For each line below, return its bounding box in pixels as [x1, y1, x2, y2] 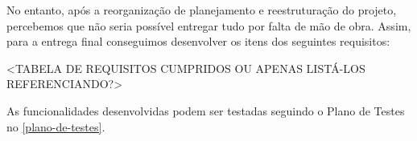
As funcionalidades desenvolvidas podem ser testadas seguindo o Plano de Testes [6, 102, 405, 119]
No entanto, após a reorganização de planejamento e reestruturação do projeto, [6, 2, 397, 18]
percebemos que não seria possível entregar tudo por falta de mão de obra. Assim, [6, 17, 411, 34]
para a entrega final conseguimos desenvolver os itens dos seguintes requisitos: [6, 33, 390, 50]
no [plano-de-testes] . [6, 118, 105, 135]
